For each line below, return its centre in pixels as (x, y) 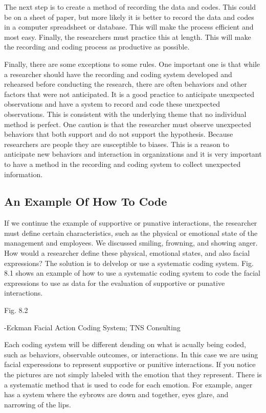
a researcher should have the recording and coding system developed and (118, 74)
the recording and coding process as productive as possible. (97, 47)
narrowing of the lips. (38, 404)
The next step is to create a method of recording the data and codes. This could (130, 7)
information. (24, 174)
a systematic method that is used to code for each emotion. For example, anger (128, 384)
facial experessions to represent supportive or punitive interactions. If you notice (130, 364)
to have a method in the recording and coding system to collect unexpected (123, 164)
